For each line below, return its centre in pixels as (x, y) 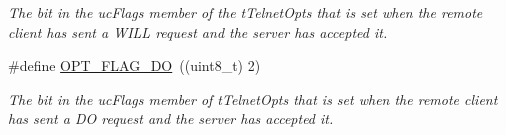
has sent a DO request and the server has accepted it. (171, 118)
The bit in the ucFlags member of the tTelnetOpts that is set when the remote (245, 12)
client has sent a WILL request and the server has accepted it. (198, 31)
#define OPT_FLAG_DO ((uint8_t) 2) (134, 65)
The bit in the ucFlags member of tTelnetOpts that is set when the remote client (253, 98)
